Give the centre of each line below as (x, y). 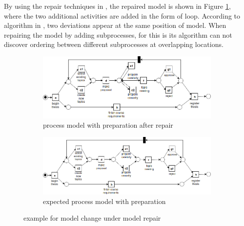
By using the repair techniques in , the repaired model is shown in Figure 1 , (117, 6)
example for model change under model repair (92, 217)
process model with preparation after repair (108, 125)
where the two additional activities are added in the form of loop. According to (122, 15)
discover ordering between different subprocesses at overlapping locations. (114, 44)
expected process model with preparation (104, 201)
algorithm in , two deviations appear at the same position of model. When (115, 25)
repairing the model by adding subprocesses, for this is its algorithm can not (118, 34)
